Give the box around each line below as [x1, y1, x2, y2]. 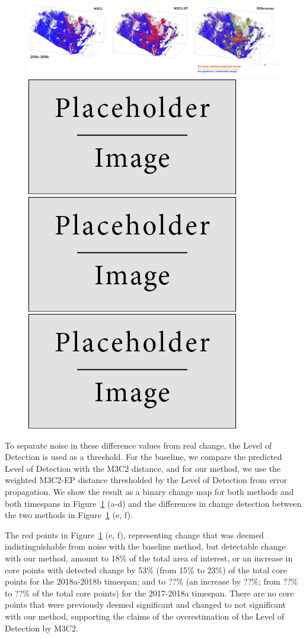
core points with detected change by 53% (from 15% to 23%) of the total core [5, 563, 287, 576]
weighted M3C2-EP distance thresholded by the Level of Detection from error [5, 474, 288, 486]
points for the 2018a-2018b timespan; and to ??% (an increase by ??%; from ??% [5, 575, 298, 588]
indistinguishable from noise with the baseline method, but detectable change [5, 540, 286, 553]
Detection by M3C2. [5, 621, 78, 634]
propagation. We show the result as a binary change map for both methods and [5, 485, 294, 498]
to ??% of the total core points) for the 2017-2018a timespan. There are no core [5, 586, 294, 599]
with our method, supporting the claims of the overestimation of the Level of [5, 610, 285, 622]
